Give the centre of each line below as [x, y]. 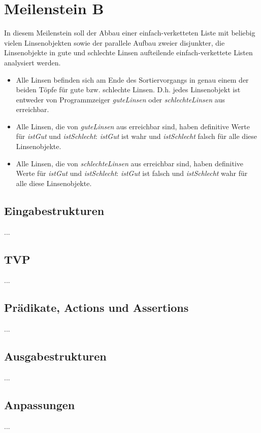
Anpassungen [40, 405]
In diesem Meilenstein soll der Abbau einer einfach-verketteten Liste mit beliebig [130, 33]
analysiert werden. [32, 62]
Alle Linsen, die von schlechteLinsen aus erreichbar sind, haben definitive [130, 163]
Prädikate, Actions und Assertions [96, 308]
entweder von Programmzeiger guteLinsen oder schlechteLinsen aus [121, 99]
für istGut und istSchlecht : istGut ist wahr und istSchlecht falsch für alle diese [136, 136]
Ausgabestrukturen [55, 356]
